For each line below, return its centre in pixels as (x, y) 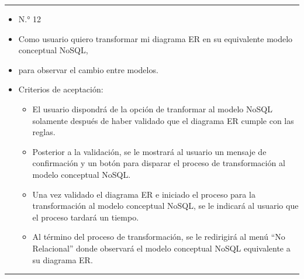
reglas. (44, 132)
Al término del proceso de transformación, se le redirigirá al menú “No (159, 237)
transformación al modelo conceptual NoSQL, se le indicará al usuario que (165, 206)
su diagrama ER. (63, 259)
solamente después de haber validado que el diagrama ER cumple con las (163, 120)
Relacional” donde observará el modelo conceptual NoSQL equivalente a (161, 248)
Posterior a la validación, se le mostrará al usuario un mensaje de (149, 151)
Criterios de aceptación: (61, 89)
